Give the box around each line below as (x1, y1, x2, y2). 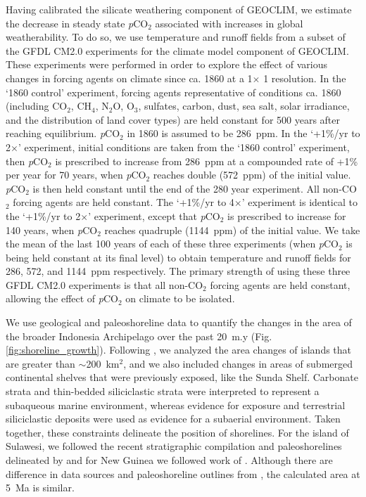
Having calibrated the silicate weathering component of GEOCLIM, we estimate (6, 2, 352, 16)
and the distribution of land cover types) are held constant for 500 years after (6, 112, 341, 127)
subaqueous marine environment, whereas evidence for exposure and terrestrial (6, 397, 346, 412)
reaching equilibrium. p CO (6, 126, 120, 141)
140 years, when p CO (6, 222, 98, 237)
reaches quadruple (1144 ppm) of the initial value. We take (104, 222, 360, 237)
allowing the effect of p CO (6, 291, 118, 306)
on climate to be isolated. (125, 291, 235, 306)
